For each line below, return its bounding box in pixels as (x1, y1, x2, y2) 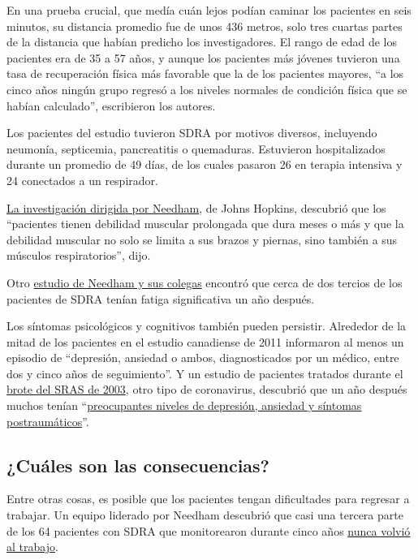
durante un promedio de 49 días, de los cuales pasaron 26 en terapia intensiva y (6, 156, 403, 173)
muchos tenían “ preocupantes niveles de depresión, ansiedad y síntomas (6, 397, 362, 414)
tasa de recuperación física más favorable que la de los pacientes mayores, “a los (6, 65, 404, 82)
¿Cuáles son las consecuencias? (6, 452, 270, 477)
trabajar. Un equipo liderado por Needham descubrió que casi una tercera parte (6, 506, 403, 523)
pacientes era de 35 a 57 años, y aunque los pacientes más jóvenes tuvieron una (6, 49, 400, 66)
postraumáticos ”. (6, 412, 89, 429)
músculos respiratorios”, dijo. (6, 247, 151, 264)
